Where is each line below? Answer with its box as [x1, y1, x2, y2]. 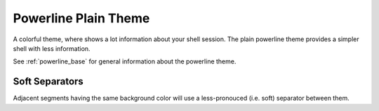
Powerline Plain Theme [13, 10, 150, 26]
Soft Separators [13, 75, 84, 87]
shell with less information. [13, 44, 91, 52]
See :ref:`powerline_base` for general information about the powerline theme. [13, 57, 237, 66]
